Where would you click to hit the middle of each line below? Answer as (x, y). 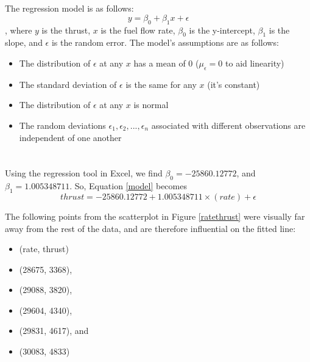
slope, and (24, 42)
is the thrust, (66, 30)
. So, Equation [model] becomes (128, 186)
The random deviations (62, 125)
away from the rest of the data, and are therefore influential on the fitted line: (150, 228)
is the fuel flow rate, (138, 30)
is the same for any (161, 84)
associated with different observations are (228, 125)
